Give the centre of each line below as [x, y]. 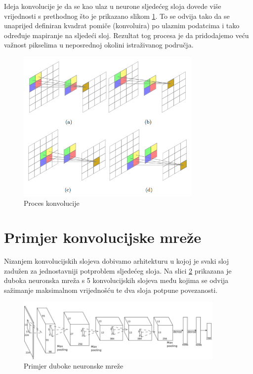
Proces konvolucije [52, 203]
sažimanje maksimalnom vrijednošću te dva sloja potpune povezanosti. [111, 290]
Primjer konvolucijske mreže [103, 237]
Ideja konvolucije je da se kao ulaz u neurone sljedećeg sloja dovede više [113, 6]
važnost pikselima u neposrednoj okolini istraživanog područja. [99, 45]
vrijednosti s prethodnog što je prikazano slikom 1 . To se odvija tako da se [117, 16]
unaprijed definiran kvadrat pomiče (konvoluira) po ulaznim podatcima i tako [122, 25]
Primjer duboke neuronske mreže [74, 366]
